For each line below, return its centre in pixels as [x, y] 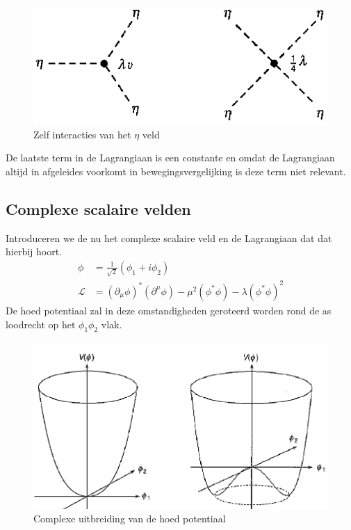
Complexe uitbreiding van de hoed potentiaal [130, 519]
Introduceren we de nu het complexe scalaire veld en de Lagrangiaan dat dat [169, 238]
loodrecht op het [41, 324]
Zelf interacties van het [82, 134]
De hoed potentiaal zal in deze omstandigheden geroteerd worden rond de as [169, 310]
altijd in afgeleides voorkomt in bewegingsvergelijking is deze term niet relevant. [176, 171]
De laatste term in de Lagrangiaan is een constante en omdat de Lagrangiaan [170, 158]
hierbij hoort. [34, 251]
